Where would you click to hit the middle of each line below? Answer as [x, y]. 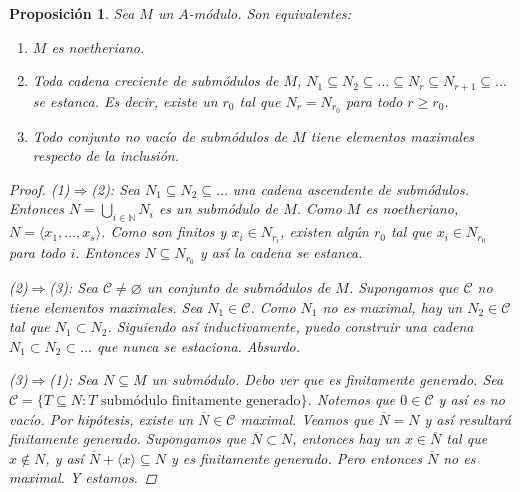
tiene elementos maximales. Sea [106, 306]
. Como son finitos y [164, 231]
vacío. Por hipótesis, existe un [101, 418]
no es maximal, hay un [392, 306]
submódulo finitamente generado [200, 401]
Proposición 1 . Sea [72, 13]
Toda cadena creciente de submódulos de [155, 80]
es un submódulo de [218, 208]
